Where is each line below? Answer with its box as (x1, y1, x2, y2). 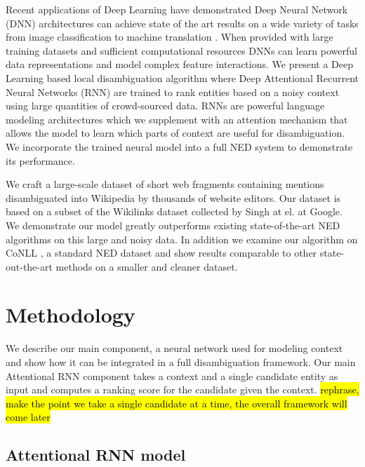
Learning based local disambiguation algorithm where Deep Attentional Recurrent (6, 70, 359, 85)
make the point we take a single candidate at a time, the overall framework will (6, 395, 347, 410)
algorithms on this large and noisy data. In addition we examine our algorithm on (6, 231, 358, 246)
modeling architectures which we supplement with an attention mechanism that (6, 111, 348, 126)
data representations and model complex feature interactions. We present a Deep (6, 57, 353, 72)
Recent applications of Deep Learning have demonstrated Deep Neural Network (6, 2, 348, 16)
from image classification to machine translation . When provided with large (6, 29, 333, 44)
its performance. (6, 153, 75, 168)
